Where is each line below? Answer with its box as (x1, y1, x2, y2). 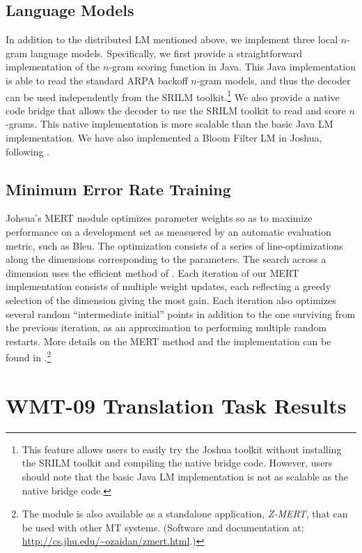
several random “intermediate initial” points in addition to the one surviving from (6, 306, 356, 321)
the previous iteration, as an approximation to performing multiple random (6, 320, 326, 335)
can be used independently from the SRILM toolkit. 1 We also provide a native (6, 87, 340, 104)
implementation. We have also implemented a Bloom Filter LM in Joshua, (6, 130, 322, 145)
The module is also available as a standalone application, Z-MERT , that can (22, 506, 348, 521)
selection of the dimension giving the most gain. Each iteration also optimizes (6, 292, 336, 307)
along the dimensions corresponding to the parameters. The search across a (6, 252, 326, 266)
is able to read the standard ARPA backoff (6, 73, 188, 87)
